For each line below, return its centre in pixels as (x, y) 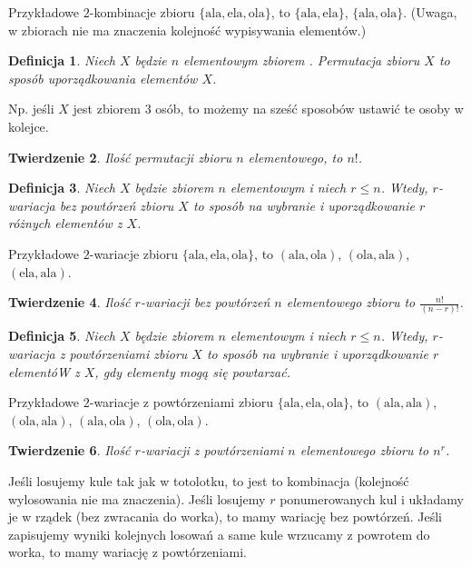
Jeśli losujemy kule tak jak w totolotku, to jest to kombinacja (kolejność (209, 481)
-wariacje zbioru (134, 253)
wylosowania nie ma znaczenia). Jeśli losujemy (137, 498)
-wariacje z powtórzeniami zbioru (182, 402)
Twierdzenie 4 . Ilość (69, 302)
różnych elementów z (65, 223)
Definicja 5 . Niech (62, 336)
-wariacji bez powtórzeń (205, 302)
